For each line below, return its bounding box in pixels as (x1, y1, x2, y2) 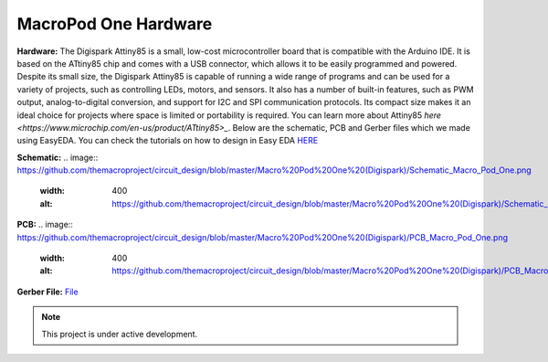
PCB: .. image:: (16, 219, 73, 230)
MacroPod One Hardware (16, 14, 213, 34)
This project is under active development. (41, 328, 198, 339)
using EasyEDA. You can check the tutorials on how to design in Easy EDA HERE (16, 135, 319, 146)
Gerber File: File (16, 286, 79, 297)
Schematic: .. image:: (16, 152, 99, 163)
